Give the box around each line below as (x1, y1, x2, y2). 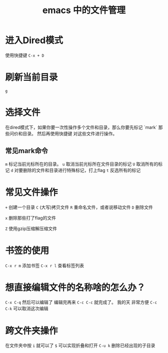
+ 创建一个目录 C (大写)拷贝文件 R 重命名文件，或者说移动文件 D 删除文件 (5, 204, 153, 210)
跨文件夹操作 (5, 325, 58, 336)
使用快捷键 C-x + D (5, 52, 44, 58)
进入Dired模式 (5, 35, 63, 46)
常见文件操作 (5, 187, 58, 198)
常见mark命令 (5, 146, 48, 155)
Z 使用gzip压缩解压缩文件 (5, 225, 57, 231)
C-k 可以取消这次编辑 (5, 305, 48, 311)
